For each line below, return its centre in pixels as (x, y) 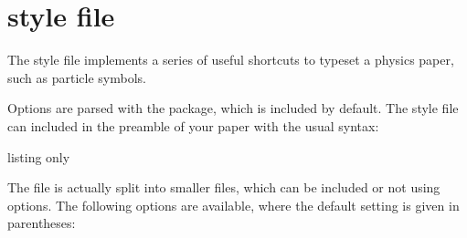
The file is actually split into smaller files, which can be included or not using (224, 187)
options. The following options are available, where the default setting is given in (233, 205)
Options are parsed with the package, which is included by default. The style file (233, 108)
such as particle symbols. (77, 77)
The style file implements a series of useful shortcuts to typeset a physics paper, (231, 60)
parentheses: (42, 223)
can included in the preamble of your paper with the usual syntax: (193, 125)
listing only (39, 156)
